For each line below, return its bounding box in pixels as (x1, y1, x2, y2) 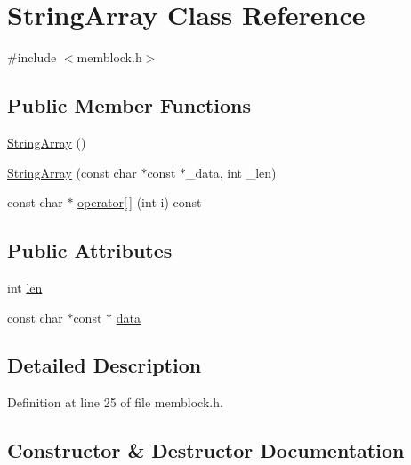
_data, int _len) (186, 163, 277, 181)
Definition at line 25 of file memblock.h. (7, 393, 223, 412)
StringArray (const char (7, 163, 137, 181)
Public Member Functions (7, 92, 251, 119)
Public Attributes (7, 237, 173, 264)
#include (7, 48, 57, 67)
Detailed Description (7, 351, 202, 379)
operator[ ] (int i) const (77, 193, 202, 212)
